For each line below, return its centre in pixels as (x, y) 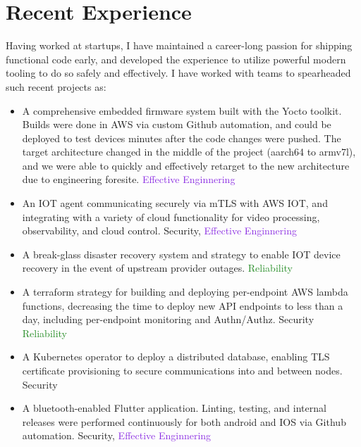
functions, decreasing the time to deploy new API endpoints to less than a (183, 305)
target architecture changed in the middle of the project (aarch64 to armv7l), (189, 152)
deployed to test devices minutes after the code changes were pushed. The (182, 138)
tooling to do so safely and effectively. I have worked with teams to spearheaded (178, 73)
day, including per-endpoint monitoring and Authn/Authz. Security (168, 319)
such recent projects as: (56, 86)
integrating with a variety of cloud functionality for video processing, (171, 216)
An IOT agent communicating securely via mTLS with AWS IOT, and (175, 203)
